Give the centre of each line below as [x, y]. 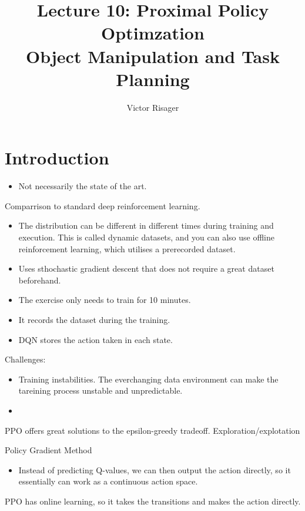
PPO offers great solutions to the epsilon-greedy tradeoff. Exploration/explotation [152, 430]
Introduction [57, 158]
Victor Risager [153, 107]
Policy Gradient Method [48, 450]
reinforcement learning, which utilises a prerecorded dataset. [127, 248]
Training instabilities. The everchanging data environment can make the [148, 379]
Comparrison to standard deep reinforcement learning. [103, 205]
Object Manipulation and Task [153, 56]
